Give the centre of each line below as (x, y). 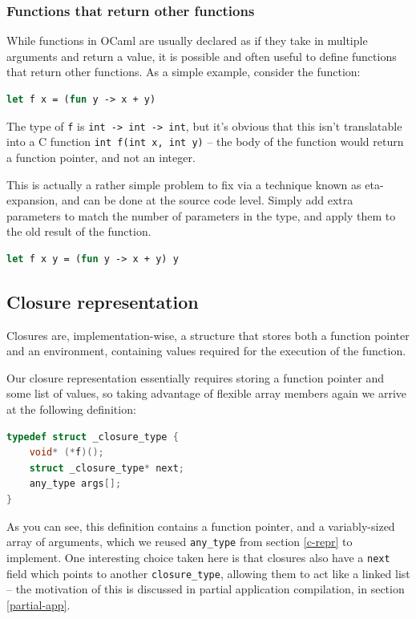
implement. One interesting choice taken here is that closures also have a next (198, 557)
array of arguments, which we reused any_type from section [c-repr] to (180, 542)
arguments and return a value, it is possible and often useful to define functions (202, 56)
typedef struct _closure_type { (93, 437)
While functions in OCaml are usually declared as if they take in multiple (187, 40)
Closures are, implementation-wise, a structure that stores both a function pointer (208, 335)
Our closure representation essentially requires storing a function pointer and (195, 377)
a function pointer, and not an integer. (101, 157)
